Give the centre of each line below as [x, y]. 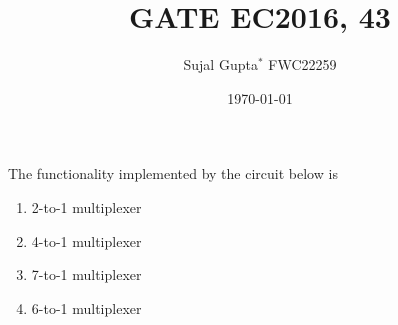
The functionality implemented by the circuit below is [173, 173]
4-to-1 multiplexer [86, 240]
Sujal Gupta [220, 64]
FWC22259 [302, 64]
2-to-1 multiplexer [86, 206]
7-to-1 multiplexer [86, 274]
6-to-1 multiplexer [86, 307]
